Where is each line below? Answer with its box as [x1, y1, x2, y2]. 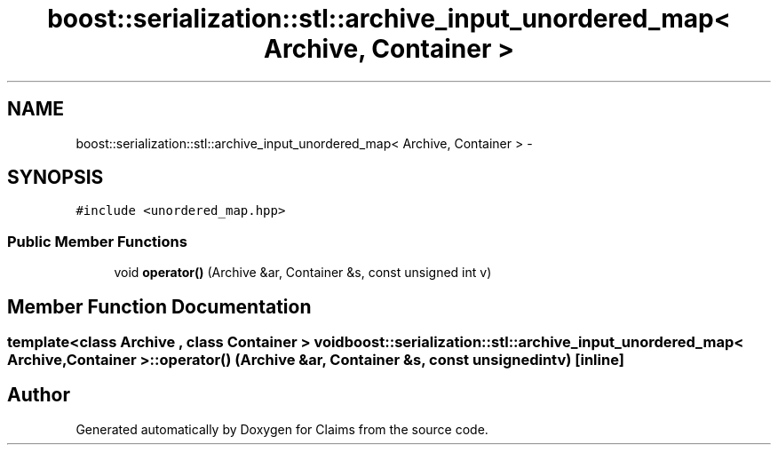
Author [7, 384, 70, 407]
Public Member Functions [7, 232, 187, 250]
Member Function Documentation [7, 295, 312, 318]
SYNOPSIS [7, 166, 104, 189]
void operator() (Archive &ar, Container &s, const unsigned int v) [114, 265, 492, 281]
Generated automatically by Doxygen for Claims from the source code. [75, 421, 488, 437]
